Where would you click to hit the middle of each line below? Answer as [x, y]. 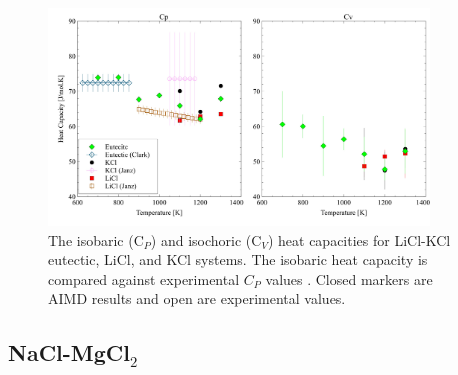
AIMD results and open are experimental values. [197, 298]
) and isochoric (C [206, 239]
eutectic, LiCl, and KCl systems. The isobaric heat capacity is [238, 259]
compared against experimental [144, 278]
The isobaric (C [96, 239]
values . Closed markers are [349, 278]
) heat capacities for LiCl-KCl [359, 239]
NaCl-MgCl [69, 352]
